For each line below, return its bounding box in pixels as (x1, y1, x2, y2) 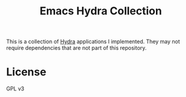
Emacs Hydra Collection (40, 4, 162, 18)
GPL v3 (6, 85, 25, 92)
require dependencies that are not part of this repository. (6, 44, 147, 51)
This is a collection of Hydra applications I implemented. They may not (6, 38, 180, 46)
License (6, 65, 47, 79)
